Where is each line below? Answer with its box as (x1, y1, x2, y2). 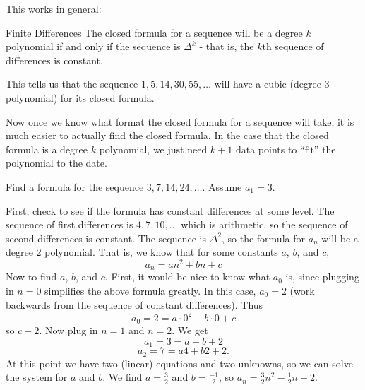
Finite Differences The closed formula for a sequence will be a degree (6, 25, 303, 40)
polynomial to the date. (6, 155, 107, 170)
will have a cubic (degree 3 (214, 76, 330, 91)
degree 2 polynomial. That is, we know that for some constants (6, 244, 278, 259)
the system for (6, 370, 68, 384)
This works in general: (6, 1, 102, 16)
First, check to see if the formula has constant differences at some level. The (6, 203, 335, 218)
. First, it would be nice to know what (104, 269, 270, 284)
